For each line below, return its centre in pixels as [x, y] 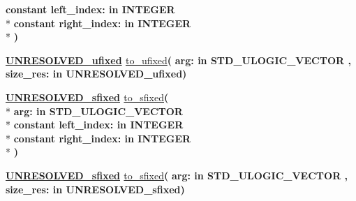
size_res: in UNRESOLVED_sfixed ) [95, 189]
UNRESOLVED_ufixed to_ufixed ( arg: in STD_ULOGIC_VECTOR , [178, 60]
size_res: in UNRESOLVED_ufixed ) [96, 74]
